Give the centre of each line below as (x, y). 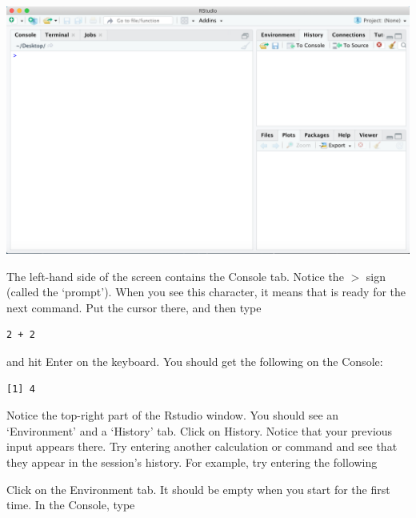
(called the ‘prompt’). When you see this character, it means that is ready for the (206, 292)
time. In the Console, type (71, 505)
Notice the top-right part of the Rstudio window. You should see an (173, 415)
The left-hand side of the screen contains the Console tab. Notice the (175, 276)
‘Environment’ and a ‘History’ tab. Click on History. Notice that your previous (200, 430)
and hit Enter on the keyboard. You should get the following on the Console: (195, 361)
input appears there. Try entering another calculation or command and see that (202, 446)
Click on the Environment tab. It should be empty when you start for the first (198, 489)
